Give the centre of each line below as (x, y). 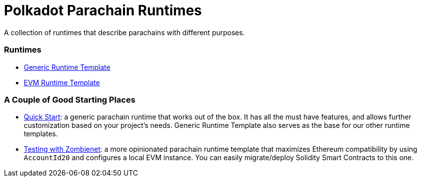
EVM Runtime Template (62, 82)
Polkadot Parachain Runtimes (103, 10)
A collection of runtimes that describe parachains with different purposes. (124, 32)
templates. (41, 134)
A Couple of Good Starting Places (70, 99)
